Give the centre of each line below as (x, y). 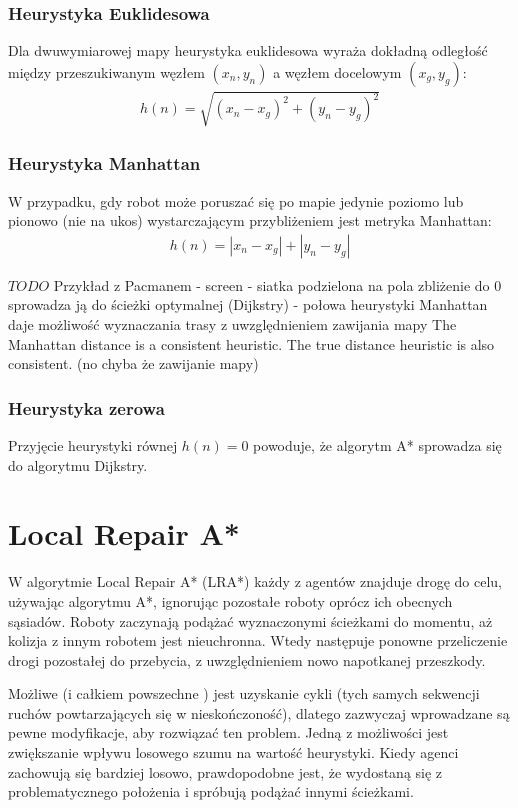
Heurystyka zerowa (86, 407)
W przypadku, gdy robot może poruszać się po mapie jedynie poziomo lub (236, 200)
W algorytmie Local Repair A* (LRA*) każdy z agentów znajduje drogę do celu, (255, 581)
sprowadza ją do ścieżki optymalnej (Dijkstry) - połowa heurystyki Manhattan (248, 304)
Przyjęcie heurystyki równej (93, 445)
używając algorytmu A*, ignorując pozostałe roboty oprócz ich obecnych (230, 600)
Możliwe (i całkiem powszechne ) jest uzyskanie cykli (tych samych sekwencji (244, 693)
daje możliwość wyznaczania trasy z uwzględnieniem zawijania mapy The (232, 324)
